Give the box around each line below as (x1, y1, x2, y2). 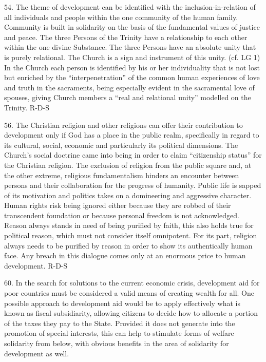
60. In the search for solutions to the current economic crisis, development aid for (4, 277, 260, 288)
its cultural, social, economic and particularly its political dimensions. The (4, 139, 238, 150)
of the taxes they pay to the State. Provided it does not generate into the (4, 317, 235, 328)
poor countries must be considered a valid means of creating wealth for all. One (4, 288, 254, 298)
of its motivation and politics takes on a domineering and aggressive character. (4, 189, 252, 200)
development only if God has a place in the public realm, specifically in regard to (4, 129, 259, 140)
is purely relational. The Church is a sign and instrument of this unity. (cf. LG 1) (4, 51, 260, 62)
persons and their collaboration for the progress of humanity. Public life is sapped (4, 180, 261, 190)
